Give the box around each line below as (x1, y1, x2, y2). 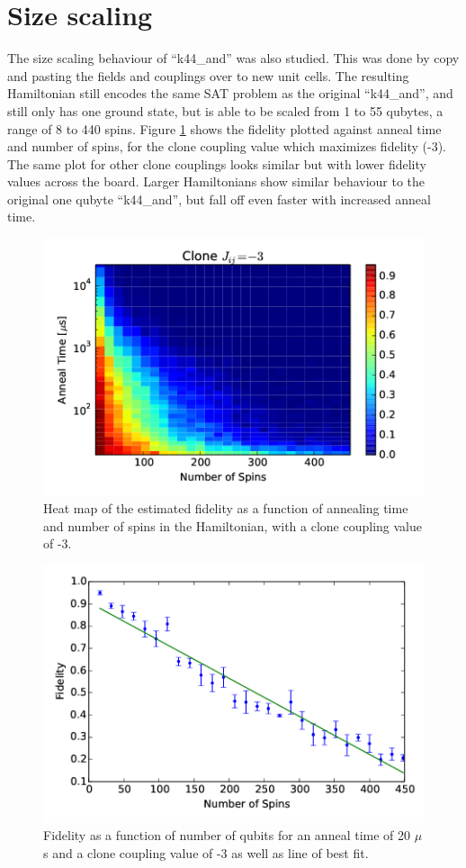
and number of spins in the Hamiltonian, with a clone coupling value (43, 516, 423, 535)
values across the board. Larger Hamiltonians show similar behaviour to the (7, 172, 426, 191)
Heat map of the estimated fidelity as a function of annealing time (43, 499, 408, 518)
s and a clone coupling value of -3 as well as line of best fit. (43, 843, 369, 862)
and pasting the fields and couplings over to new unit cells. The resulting (7, 66, 409, 85)
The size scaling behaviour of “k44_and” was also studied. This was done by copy (7, 49, 460, 68)
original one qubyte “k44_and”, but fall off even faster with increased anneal (7, 189, 431, 208)
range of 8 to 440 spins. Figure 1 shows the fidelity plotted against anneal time (7, 119, 442, 138)
